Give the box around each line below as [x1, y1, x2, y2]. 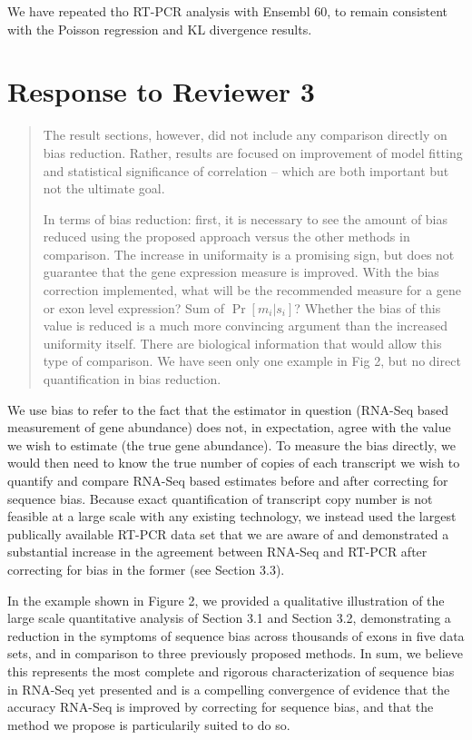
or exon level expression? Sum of [43, 298, 225, 317]
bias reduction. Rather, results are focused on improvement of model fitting [43, 143, 463, 162]
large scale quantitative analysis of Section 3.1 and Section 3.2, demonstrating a [7, 608, 451, 627]
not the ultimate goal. [43, 179, 165, 198]
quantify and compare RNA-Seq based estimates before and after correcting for [7, 471, 448, 489]
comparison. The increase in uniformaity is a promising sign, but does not [43, 244, 455, 263]
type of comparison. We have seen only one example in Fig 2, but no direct [43, 351, 461, 370]
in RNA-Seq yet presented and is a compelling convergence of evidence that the [7, 679, 450, 698]
